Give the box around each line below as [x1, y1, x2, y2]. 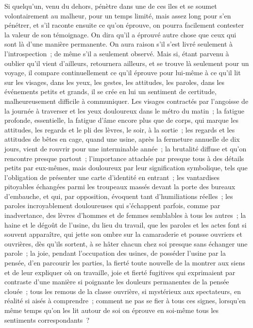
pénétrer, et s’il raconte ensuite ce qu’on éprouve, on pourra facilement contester [4, 20, 244, 30]
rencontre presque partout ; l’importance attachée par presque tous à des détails [4, 153, 244, 163]
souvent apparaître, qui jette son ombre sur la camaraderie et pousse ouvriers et [4, 229, 242, 239]
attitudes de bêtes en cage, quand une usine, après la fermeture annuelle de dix [4, 134, 240, 144]
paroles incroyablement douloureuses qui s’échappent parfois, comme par [4, 200, 220, 211]
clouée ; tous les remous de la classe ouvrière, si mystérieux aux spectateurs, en [4, 286, 241, 296]
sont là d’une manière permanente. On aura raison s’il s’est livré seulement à [4, 39, 233, 49]
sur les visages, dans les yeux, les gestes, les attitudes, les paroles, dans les [4, 77, 225, 87]
